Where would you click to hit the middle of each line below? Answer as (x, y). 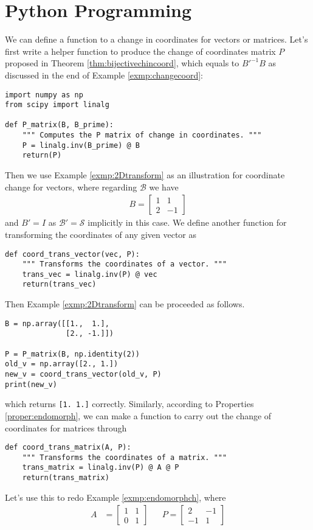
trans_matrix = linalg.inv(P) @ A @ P (101, 468)
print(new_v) (31, 384)
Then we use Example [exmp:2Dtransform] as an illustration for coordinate (145, 175)
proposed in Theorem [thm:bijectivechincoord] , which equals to (122, 63)
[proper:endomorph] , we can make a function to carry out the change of (138, 415)
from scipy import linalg (57, 105)
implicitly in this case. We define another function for (187, 222)
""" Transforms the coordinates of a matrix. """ (125, 457)
